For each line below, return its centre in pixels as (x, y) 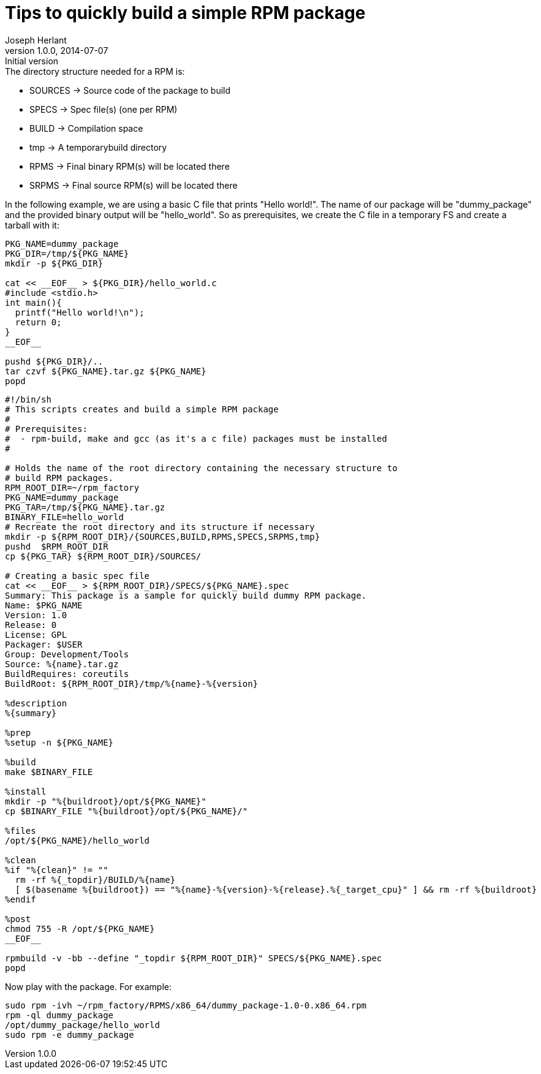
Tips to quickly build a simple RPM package (185, 13)
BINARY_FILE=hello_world (64, 517)
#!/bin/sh (28, 399)
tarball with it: (32, 225)
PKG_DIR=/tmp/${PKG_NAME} (67, 253)
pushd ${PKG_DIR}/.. (54, 361)
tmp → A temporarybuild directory (98, 147)
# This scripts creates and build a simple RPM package (142, 409)
